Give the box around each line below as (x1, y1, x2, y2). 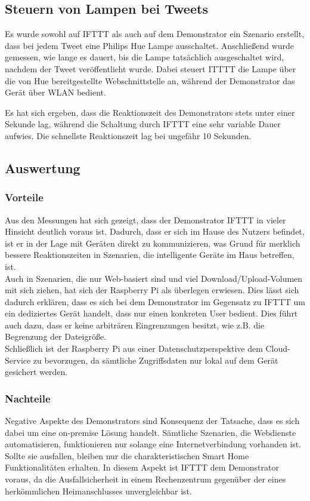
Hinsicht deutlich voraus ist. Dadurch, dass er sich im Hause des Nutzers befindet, (5, 225, 305, 238)
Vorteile (5, 190, 44, 205)
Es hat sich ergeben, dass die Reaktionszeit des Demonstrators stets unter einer (5, 106, 295, 118)
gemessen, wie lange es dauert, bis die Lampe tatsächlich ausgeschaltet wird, (5, 51, 284, 63)
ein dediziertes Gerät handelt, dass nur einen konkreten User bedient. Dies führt (5, 307, 298, 319)
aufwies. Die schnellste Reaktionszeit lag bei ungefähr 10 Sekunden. (5, 129, 252, 142)
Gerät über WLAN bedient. (5, 86, 106, 99)
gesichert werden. (5, 365, 68, 378)
